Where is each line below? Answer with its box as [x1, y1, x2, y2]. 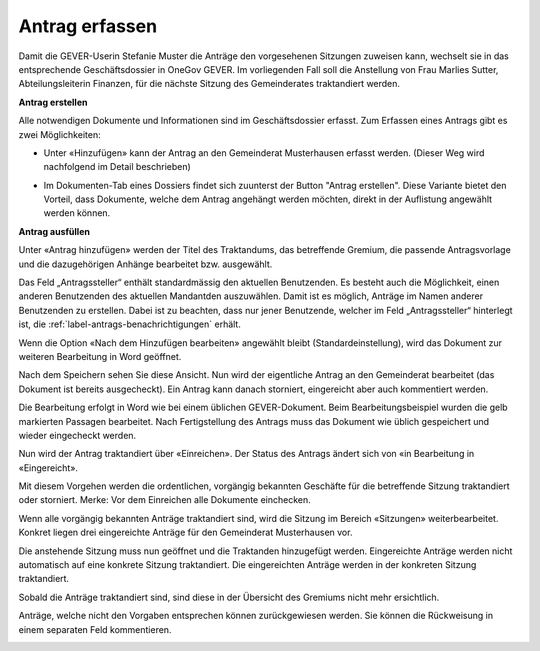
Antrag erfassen [18, 15, 158, 37]
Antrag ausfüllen [18, 225, 90, 237]
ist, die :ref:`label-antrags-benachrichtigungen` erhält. [18, 318, 242, 330]
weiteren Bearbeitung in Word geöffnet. [18, 350, 182, 362]
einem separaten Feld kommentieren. [18, 623, 172, 635]
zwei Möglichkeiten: [18, 128, 101, 140]
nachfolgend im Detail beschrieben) [43, 161, 192, 173]
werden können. [43, 207, 111, 219]
